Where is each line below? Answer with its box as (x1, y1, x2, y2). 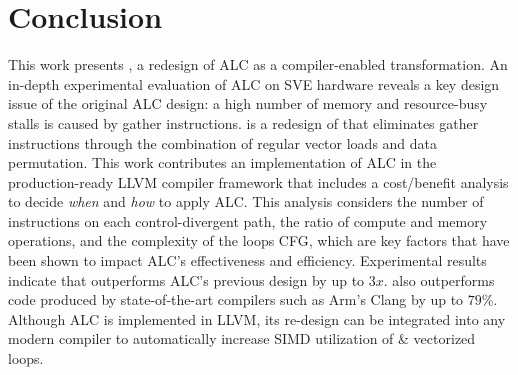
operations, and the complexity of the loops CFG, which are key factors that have (8, 230, 510, 251)
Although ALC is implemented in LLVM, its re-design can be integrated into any (8, 308, 506, 329)
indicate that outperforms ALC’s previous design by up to (8, 269, 365, 290)
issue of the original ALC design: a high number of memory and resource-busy (8, 93, 488, 114)
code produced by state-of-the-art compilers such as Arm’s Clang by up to (8, 289, 464, 310)
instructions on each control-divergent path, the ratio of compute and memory (8, 210, 488, 231)
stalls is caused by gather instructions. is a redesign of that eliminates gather (8, 112, 479, 133)
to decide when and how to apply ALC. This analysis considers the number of (8, 191, 484, 212)
